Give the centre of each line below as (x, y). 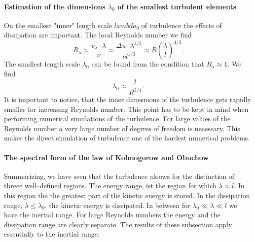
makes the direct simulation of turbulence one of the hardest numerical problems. (127, 138)
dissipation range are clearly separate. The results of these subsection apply (118, 224)
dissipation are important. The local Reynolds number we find (98, 35)
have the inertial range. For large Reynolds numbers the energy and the (112, 215)
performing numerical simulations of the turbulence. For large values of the (117, 119)
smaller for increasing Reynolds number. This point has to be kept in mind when (126, 109)
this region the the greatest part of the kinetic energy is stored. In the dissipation (127, 195)
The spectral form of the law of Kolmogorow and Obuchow (106, 157)
